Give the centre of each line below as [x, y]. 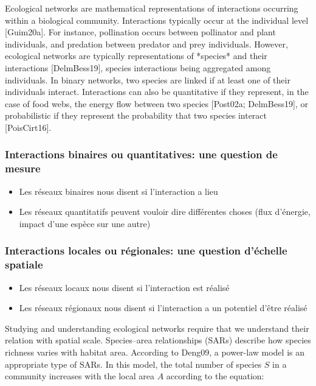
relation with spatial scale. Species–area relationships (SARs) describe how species [158, 340]
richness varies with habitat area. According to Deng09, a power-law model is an [155, 352]
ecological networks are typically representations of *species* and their [136, 56]
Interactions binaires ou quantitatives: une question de [141, 154]
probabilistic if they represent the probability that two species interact [136, 115]
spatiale [24, 265]
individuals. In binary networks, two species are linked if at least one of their [148, 79]
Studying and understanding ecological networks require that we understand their [157, 328]
